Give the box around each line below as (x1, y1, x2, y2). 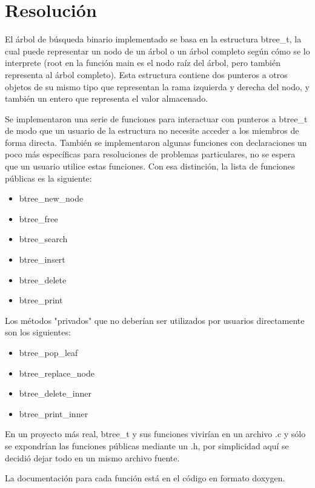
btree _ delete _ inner (19, 387, 91, 400)
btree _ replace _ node (19, 366, 94, 379)
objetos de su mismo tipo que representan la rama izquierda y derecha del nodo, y (5, 80, 310, 93)
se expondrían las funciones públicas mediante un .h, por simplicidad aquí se (5, 439, 289, 452)
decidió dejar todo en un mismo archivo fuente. (5, 451, 180, 464)
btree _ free (19, 212, 58, 225)
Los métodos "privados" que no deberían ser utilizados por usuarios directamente (5, 314, 305, 326)
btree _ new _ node (19, 192, 84, 205)
